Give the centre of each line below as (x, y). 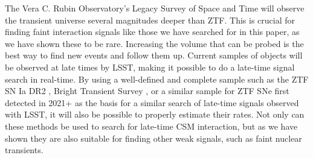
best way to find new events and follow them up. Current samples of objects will (154, 55)
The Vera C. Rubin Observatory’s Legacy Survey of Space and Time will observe (155, 8)
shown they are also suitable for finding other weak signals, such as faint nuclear (153, 138)
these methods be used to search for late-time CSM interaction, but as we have (151, 126)
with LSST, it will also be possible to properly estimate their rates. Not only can (155, 114)
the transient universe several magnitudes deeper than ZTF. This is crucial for (150, 20)
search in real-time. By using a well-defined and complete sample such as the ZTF (157, 79)
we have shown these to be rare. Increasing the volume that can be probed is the (154, 43)
